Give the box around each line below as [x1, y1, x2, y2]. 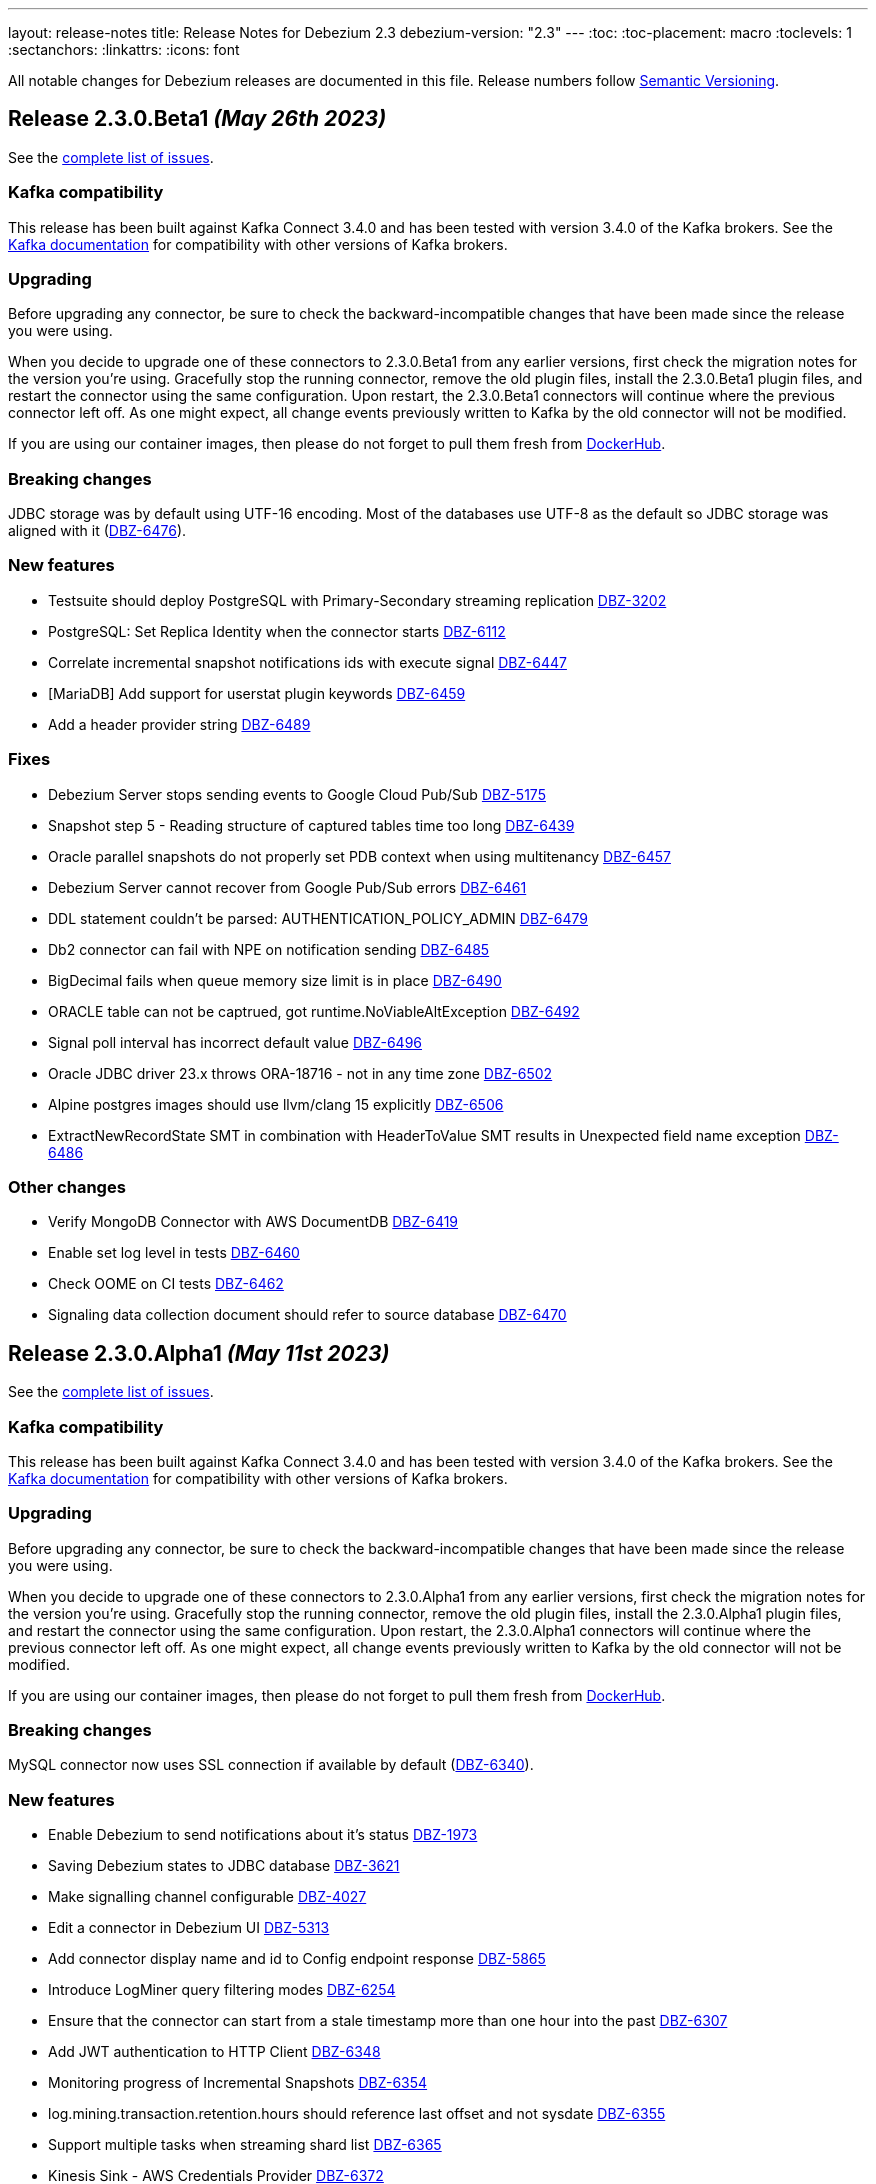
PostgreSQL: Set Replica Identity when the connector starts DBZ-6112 [48, 622, 506, 640]
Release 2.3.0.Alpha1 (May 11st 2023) [8, 1340, 390, 1366]
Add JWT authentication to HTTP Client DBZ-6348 [48, 2043, 381, 2061]
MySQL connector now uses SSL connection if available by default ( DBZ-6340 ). [8, 1756, 534, 1774]
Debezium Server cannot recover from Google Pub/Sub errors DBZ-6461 [48, 878, 527, 896]
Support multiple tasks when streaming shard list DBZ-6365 [48, 2136, 442, 2154]
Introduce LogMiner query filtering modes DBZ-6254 [48, 1981, 396, 1999]
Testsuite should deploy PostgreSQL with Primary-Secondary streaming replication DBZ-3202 [48, 591, 667, 609]
